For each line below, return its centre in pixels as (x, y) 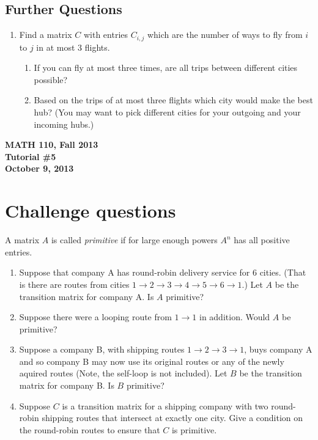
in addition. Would (235, 317)
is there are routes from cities (74, 284)
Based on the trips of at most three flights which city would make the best (173, 100)
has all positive (262, 240)
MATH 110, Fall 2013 (52, 145)
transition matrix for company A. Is (87, 296)
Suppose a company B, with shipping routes (102, 349)
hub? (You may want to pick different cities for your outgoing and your (167, 112)
